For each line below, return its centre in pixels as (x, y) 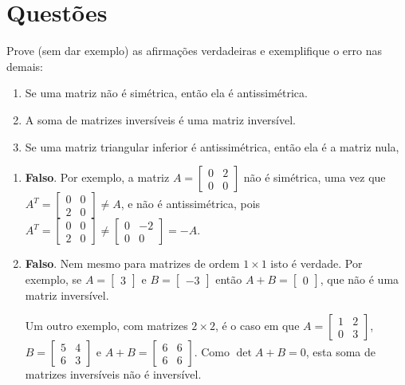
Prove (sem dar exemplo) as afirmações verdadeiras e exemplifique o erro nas (194, 51)
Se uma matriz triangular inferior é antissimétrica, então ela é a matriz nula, (212, 146)
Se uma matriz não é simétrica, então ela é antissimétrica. (166, 93)
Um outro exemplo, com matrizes (106, 326)
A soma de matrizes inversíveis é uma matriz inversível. (160, 119)
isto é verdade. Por (317, 263)
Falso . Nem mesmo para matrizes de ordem (132, 263)
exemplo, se (53, 279)
